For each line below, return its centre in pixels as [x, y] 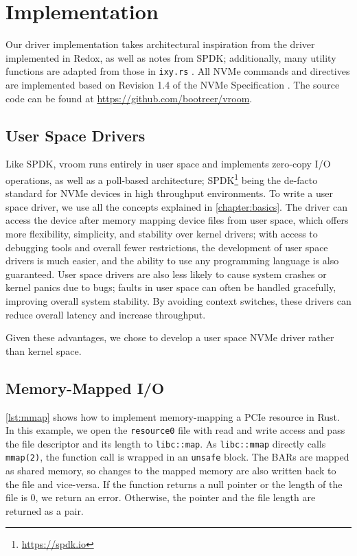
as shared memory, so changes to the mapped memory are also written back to [171, 471]
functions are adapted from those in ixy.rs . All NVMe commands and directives [178, 71]
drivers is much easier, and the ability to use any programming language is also [172, 260]
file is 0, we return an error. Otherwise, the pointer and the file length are [161, 497]
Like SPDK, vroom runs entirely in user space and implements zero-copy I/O [168, 164]
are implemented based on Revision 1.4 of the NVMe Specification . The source [173, 84]
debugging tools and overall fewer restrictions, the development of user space [167, 247]
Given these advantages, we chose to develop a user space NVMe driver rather [170, 337]
